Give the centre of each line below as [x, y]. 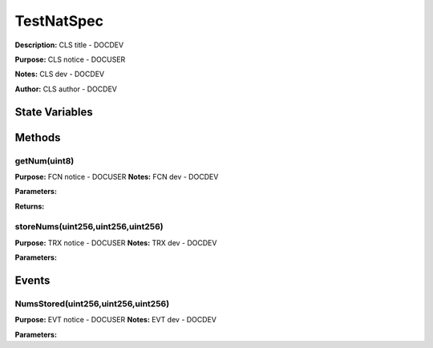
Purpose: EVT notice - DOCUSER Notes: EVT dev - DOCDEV [115, 320]
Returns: [30, 206]
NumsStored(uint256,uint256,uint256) [92, 303]
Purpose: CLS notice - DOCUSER [70, 59]
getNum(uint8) [45, 160]
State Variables [54, 112]
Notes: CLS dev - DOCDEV [59, 74]
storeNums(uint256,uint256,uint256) [89, 227]
